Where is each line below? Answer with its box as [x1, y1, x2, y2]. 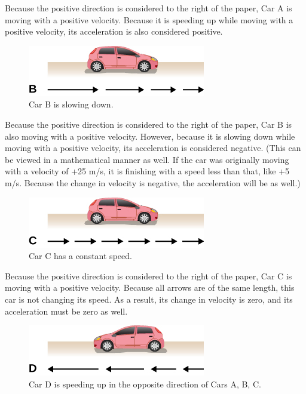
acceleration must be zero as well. [5, 304, 128, 317]
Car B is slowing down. [29, 98, 114, 110]
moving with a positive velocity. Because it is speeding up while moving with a [5, 13, 293, 26]
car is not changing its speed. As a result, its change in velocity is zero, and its [5, 293, 293, 305]
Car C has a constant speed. [29, 250, 132, 262]
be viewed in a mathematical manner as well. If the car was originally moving [5, 153, 289, 165]
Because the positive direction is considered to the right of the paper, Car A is [5, 2, 292, 14]
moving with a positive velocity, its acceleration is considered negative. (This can [5, 141, 301, 154]
